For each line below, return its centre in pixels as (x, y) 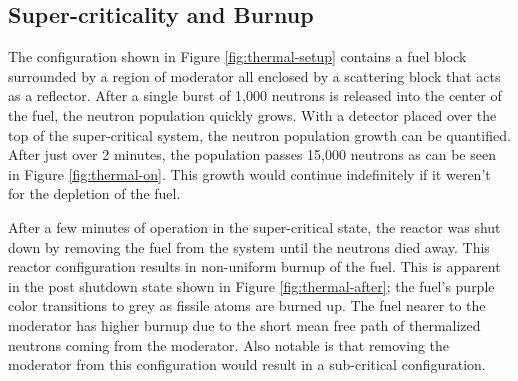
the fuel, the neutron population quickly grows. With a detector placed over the (252, 114)
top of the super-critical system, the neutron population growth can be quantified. (259, 134)
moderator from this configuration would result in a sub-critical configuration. (247, 364)
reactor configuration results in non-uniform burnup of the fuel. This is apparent (254, 266)
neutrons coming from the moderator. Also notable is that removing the (229, 344)
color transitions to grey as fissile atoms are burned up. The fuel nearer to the (247, 305)
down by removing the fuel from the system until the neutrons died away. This (249, 246)
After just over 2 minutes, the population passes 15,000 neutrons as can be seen (252, 154)
